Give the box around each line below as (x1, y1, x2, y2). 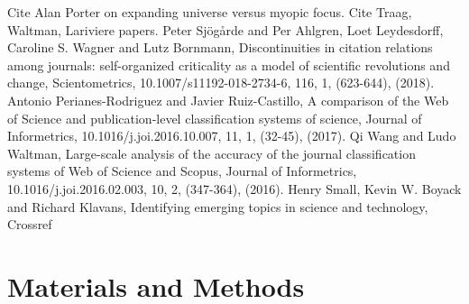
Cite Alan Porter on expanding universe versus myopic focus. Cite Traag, (7, 3, 412, 21)
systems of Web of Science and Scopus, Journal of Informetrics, (7, 161, 357, 180)
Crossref (7, 215, 52, 234)
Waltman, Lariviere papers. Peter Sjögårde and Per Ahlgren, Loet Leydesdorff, (7, 20, 444, 39)
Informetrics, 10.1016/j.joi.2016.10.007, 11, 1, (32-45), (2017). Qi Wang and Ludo (7, 126, 456, 145)
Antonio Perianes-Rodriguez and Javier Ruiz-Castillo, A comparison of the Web (7, 90, 449, 109)
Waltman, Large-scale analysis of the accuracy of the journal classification (7, 143, 416, 162)
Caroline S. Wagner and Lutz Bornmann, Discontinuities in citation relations (7, 38, 433, 57)
